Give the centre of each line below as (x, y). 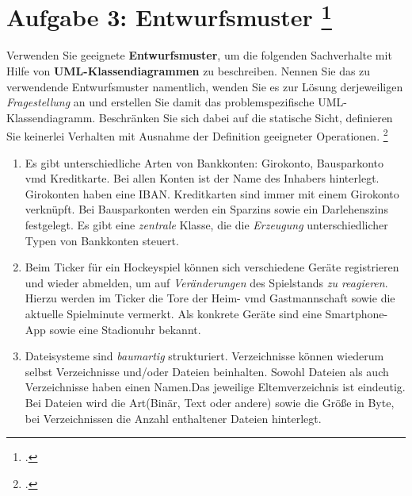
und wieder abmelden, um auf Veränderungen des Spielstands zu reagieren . (206, 282)
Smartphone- (357, 314)
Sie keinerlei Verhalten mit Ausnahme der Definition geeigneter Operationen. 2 (197, 135)
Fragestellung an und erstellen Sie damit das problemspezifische (160, 102)
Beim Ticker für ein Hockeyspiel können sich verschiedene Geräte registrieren (212, 267)
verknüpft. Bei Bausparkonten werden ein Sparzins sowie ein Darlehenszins (206, 209)
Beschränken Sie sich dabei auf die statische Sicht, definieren (246, 117)
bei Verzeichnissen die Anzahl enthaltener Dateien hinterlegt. (173, 418)
